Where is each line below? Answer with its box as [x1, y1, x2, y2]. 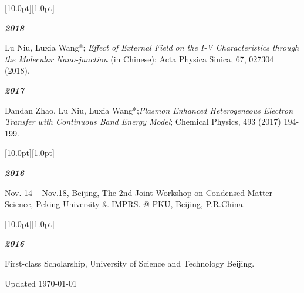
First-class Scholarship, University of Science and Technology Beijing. [5, 257, 255, 269]
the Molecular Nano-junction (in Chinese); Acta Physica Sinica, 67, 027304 [5, 52, 274, 65]
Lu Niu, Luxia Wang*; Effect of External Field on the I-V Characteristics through [5, 41, 299, 54]
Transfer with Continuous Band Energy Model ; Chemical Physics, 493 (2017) [5, 115, 281, 128]
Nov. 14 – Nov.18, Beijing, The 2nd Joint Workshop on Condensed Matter [5, 186, 273, 198]
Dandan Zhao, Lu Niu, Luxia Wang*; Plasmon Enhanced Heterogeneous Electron [5, 104, 293, 116]
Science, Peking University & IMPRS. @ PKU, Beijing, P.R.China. [5, 198, 245, 210]
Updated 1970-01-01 [5, 277, 77, 289]
